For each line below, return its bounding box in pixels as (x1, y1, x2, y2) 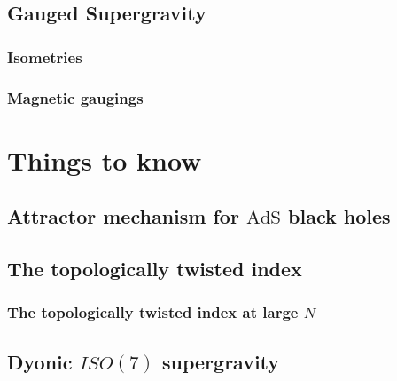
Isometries (7, 45, 82, 67)
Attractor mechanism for (7, 202, 239, 230)
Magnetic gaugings (7, 86, 144, 108)
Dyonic (7, 347, 73, 375)
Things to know (7, 141, 202, 178)
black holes (288, 202, 391, 230)
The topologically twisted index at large (7, 301, 299, 323)
